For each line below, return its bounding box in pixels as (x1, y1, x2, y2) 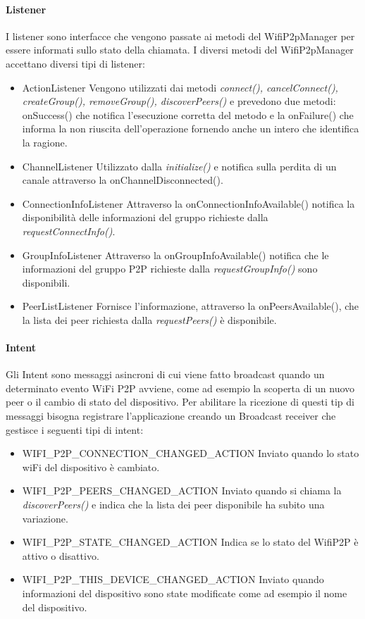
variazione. (22, 511, 68, 525)
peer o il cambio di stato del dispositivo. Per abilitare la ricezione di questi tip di (6, 394, 354, 409)
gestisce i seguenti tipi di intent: (6, 422, 144, 437)
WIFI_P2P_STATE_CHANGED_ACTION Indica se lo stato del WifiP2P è (22, 534, 359, 549)
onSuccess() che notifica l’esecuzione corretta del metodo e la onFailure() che (22, 107, 354, 122)
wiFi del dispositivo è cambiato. (22, 459, 160, 474)
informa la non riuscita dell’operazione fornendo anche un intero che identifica (22, 121, 359, 136)
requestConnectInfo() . (22, 223, 116, 238)
